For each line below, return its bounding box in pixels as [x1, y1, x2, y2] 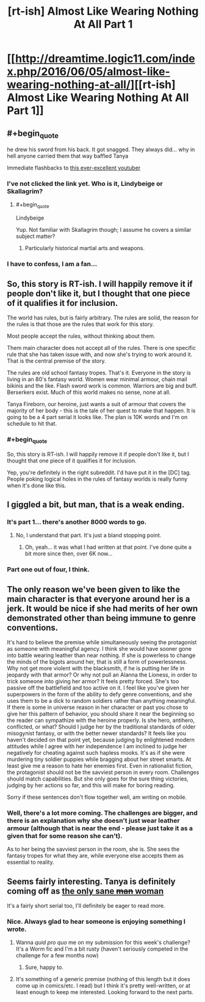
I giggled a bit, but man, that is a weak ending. [7, 499, 185, 510]
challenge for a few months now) [15, 952, 99, 959]
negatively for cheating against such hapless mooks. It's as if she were [7, 749, 185, 756]
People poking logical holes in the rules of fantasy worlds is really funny [7, 475, 188, 483]
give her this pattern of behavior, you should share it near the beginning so [7, 710, 195, 717]
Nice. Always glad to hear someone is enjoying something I [7, 918, 185, 926]
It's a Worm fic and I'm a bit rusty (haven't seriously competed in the [15, 945, 189, 952]
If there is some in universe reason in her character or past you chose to [7, 703, 189, 711]
